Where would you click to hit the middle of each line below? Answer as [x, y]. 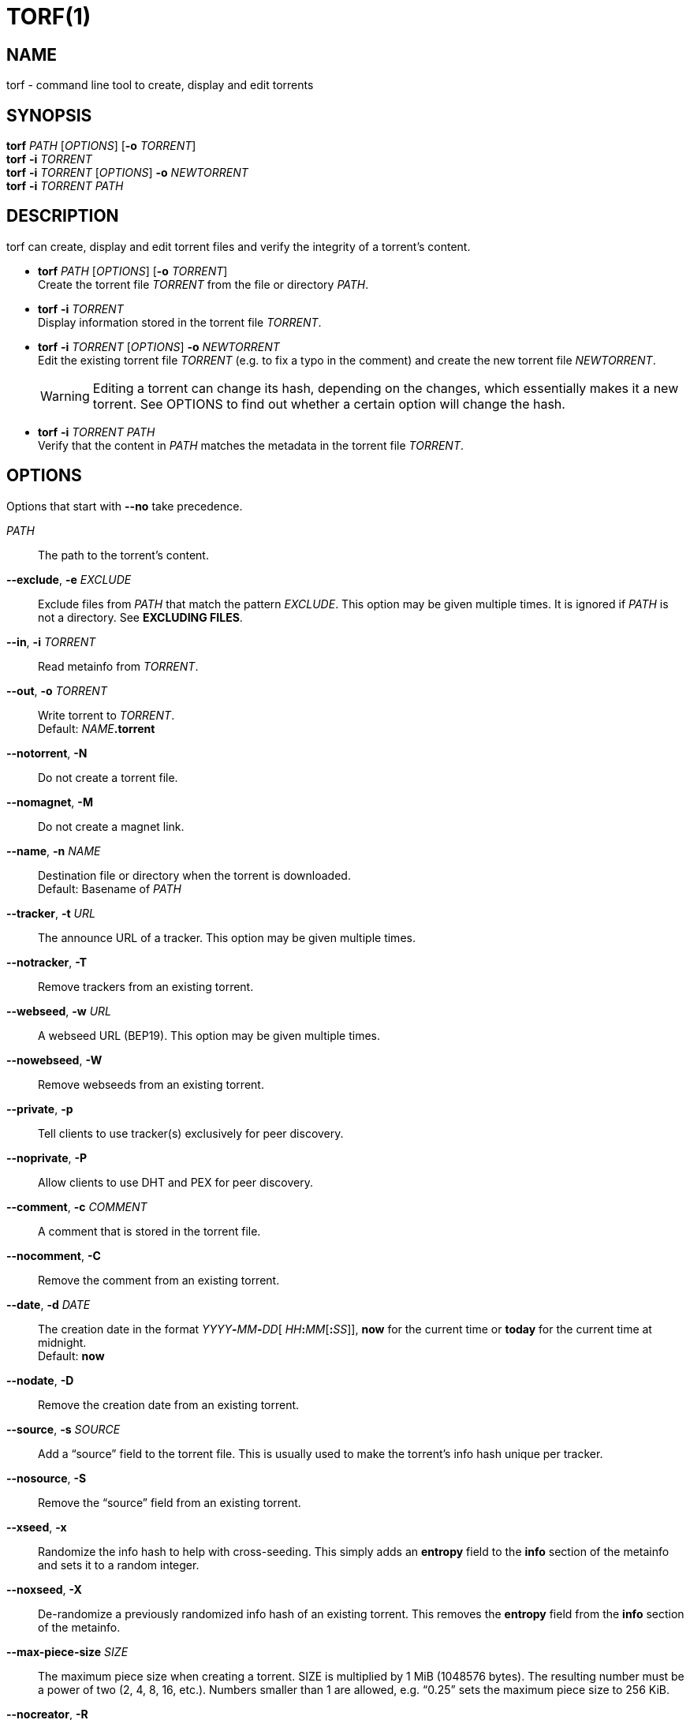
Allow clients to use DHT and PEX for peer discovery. [175, 1182]
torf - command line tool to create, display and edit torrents [160, 85]
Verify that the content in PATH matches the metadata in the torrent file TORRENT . [251, 445]
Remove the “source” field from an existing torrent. [170, 1502]
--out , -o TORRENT [57, 690]
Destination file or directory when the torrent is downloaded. [194, 875]
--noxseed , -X [44, 1589]
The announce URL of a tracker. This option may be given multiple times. [227, 937]
